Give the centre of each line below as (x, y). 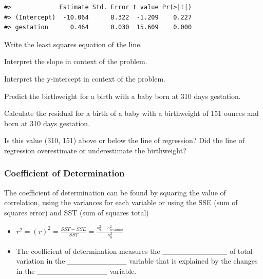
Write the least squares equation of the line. (73, 44)
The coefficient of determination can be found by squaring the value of (115, 192)
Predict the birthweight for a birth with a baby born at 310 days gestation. (123, 96)
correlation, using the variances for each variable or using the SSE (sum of (121, 202)
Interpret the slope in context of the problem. (76, 61)
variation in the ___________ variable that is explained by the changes (137, 261)
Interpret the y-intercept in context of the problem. (85, 78)
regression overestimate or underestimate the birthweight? (95, 150)
